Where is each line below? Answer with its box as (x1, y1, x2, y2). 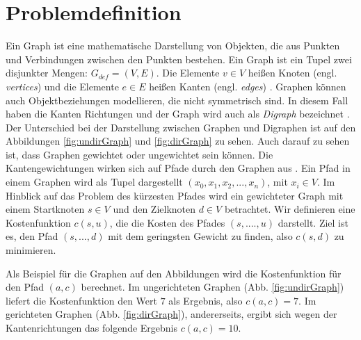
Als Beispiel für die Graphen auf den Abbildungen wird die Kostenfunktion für (6, 266, 342, 280)
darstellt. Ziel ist (278, 215, 348, 229)
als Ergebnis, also (168, 293, 243, 307)
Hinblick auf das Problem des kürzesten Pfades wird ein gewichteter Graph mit (6, 188, 344, 202)
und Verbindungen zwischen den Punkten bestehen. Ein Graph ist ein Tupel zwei (6, 51, 352, 66)
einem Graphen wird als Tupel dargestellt (6, 175, 183, 189)
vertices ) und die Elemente (6, 79, 119, 93)
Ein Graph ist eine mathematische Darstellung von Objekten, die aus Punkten (6, 38, 340, 53)
